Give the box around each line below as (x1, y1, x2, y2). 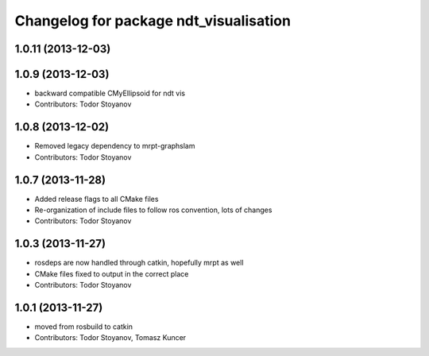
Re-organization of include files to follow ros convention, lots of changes (34, 205, 272, 215)
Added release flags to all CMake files (34, 194, 159, 203)
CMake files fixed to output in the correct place (34, 269, 189, 278)
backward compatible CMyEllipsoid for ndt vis (34, 88, 186, 99)
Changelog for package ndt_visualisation (14, 12, 292, 29)
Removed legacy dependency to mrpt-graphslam (34, 141, 195, 151)
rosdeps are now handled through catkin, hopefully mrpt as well (34, 258, 244, 268)
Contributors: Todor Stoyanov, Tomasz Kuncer (34, 333, 187, 342)
